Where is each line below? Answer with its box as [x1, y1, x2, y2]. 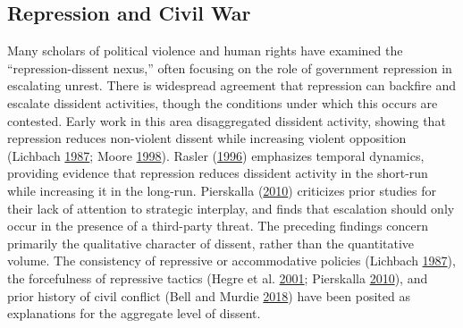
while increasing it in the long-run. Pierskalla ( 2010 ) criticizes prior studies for [7, 181, 436, 199]
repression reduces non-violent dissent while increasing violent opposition [7, 129, 407, 147]
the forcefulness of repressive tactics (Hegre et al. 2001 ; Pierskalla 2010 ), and [7, 268, 428, 287]
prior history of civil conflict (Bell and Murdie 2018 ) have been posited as [7, 286, 410, 305]
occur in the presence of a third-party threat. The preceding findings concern [7, 216, 429, 235]
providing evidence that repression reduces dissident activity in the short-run [7, 164, 428, 182]
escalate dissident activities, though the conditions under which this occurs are [7, 93, 438, 112]
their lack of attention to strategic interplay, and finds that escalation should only [7, 198, 455, 217]
